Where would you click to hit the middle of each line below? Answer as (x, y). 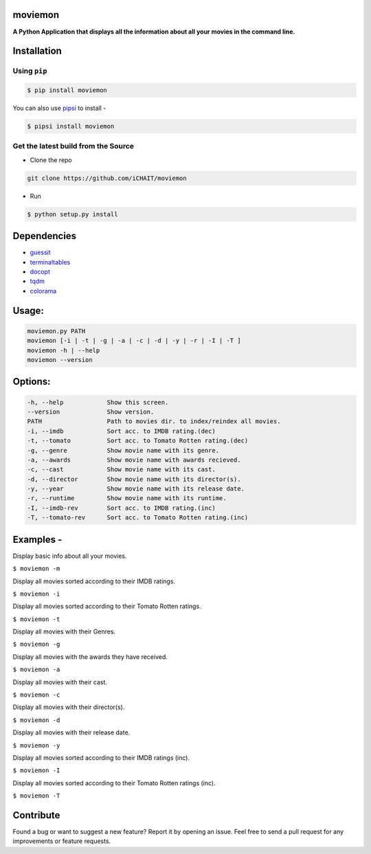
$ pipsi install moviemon (71, 126)
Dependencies (45, 236)
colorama (43, 291)
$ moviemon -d (36, 720)
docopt (40, 272)
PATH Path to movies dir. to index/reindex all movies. (154, 422)
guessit (40, 252)
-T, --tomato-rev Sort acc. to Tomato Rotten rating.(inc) (138, 518)
